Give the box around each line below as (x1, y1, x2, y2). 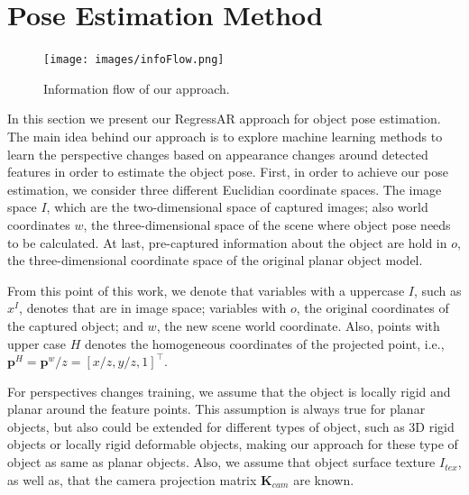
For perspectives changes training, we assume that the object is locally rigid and (7, 381, 451, 400)
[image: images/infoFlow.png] (43, 53, 225, 67)
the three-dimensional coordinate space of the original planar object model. (7, 251, 423, 270)
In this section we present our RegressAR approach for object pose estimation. (7, 109, 441, 128)
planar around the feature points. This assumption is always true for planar (7, 399, 426, 418)
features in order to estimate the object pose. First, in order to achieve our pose (7, 162, 448, 181)
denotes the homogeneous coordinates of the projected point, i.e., (85, 334, 445, 353)
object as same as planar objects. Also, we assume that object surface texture (7, 453, 436, 472)
